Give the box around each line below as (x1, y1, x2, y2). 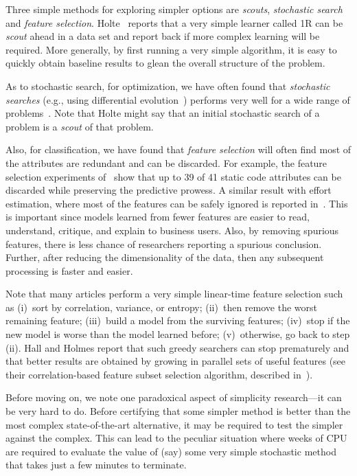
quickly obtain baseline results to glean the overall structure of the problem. (5, 56, 325, 70)
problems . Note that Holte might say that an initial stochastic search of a (5, 106, 320, 120)
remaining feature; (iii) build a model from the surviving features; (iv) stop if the (5, 313, 350, 328)
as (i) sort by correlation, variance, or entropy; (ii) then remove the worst (5, 299, 317, 314)
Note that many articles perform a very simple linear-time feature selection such (5, 286, 343, 301)
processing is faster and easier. (5, 263, 133, 277)
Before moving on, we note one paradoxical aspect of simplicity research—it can (5, 390, 342, 405)
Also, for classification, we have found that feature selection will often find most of (5, 142, 352, 157)
